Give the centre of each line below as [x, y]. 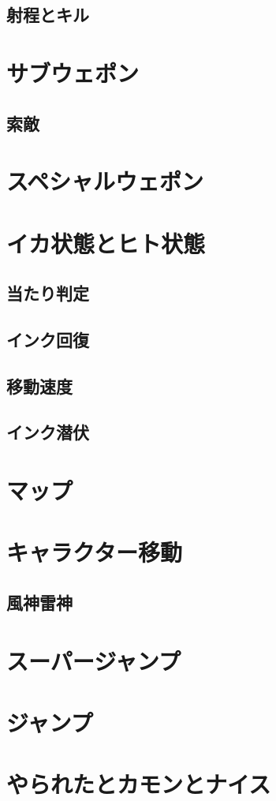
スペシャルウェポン [105, 181]
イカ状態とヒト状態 [106, 243]
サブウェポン [73, 72]
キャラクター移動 [94, 552]
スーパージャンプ [93, 660]
